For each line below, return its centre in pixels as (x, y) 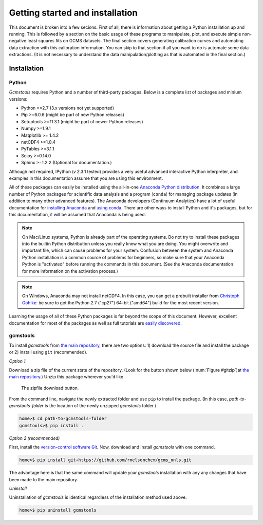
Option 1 (17, 361)
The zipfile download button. (50, 388)
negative (18, 41)
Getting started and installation (73, 13)
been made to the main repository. (43, 479)
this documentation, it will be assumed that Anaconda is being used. (77, 214)
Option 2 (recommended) (35, 438)
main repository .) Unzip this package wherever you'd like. (67, 377)
